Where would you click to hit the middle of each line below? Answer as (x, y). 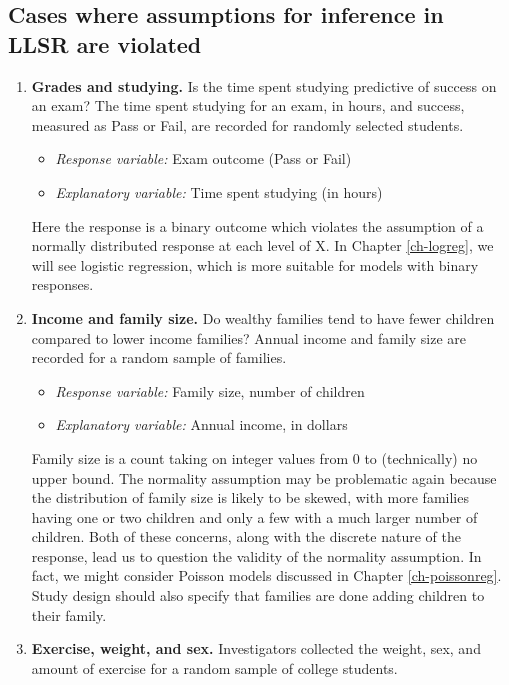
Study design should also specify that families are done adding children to (258, 595)
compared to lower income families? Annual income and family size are (249, 337)
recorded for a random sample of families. (159, 357)
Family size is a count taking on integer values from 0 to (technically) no (254, 457)
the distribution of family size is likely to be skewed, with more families (250, 497)
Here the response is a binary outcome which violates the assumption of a (257, 225)
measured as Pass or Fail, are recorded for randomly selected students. (247, 124)
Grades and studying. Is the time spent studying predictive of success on (264, 85)
